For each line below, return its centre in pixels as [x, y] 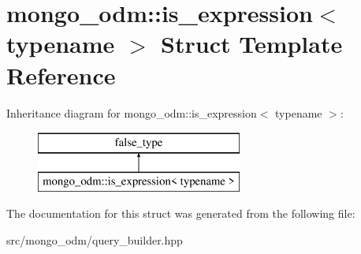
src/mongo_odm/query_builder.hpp [95, 239]
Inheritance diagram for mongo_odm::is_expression [132, 112]
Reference [61, 75]
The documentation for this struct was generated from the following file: [181, 213]
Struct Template [252, 44]
